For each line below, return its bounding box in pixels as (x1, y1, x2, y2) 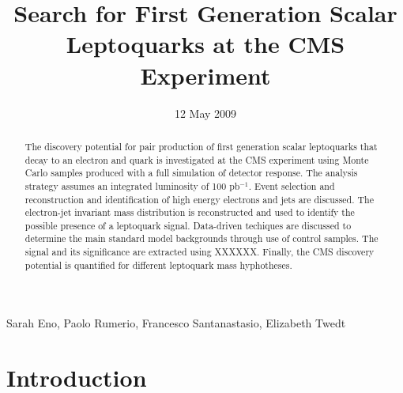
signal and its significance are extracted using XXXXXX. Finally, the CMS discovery (24, 245, 375, 259)
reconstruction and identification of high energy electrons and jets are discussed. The (24, 192, 374, 206)
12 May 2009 (174, 104, 237, 121)
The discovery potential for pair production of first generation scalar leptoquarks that (24, 139, 378, 153)
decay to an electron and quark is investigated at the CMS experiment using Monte (24, 153, 369, 166)
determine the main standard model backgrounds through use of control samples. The (24, 232, 379, 245)
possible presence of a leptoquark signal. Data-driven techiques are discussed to (24, 218, 352, 232)
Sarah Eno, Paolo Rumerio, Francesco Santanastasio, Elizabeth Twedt (6, 315, 346, 331)
